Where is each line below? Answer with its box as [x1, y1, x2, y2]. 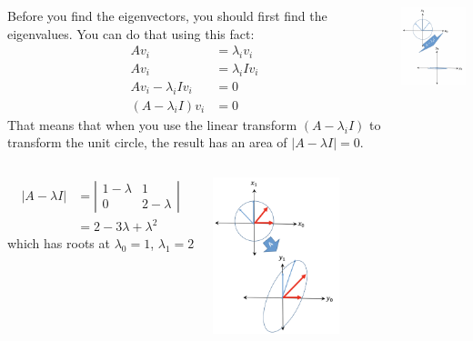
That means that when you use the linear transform [7, 115, 297, 134]
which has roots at [7, 234, 110, 253]
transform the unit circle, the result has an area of [7, 133, 287, 152]
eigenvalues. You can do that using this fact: [7, 24, 255, 43]
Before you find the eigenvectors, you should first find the [7, 6, 327, 25]
